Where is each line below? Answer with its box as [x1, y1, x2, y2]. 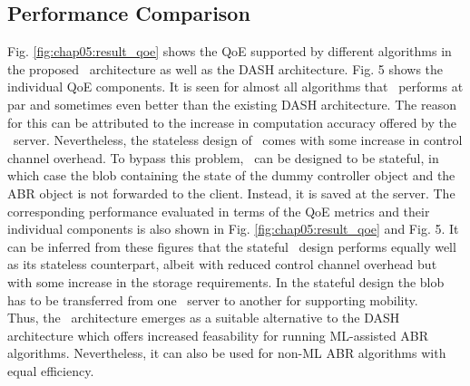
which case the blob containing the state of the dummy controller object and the [7, 166, 455, 185]
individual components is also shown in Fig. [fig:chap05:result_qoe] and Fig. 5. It [7, 219, 459, 238]
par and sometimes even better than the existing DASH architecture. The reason [7, 94, 456, 113]
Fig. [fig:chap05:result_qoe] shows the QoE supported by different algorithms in [7, 42, 452, 61]
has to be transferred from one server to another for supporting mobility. [7, 290, 418, 309]
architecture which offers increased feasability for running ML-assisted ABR [7, 325, 429, 344]
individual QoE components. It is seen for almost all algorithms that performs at [7, 77, 464, 96]
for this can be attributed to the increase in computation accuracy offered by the [7, 112, 457, 131]
